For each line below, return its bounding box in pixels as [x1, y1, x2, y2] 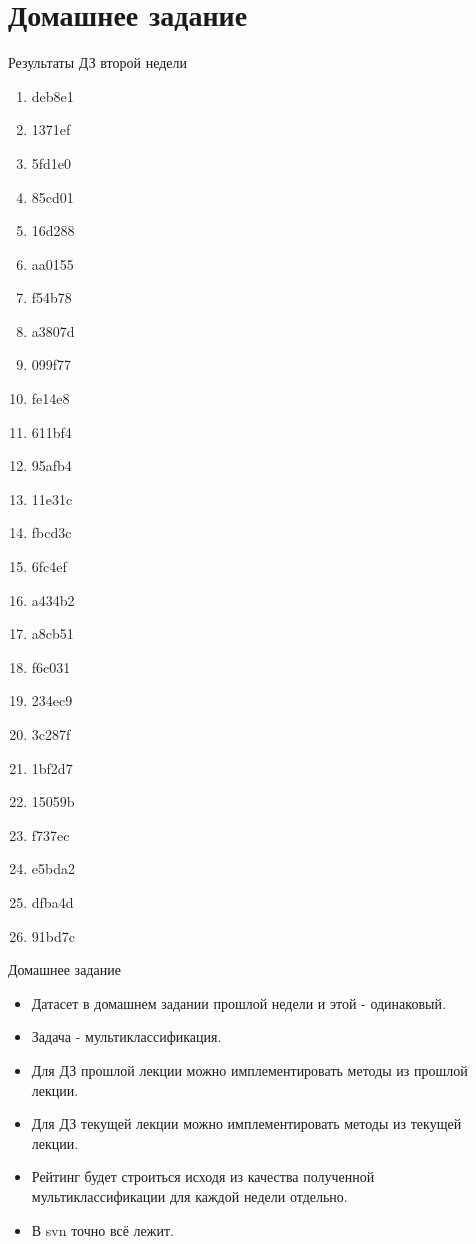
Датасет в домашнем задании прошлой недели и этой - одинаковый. [31, 992, 446, 1013]
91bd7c [31, 925, 75, 946]
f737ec [31, 824, 70, 845]
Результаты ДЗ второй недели [8, 52, 188, 73]
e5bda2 [31, 858, 75, 879]
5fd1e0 [31, 152, 72, 173]
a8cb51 [31, 623, 74, 644]
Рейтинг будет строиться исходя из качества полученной [31, 1166, 375, 1187]
